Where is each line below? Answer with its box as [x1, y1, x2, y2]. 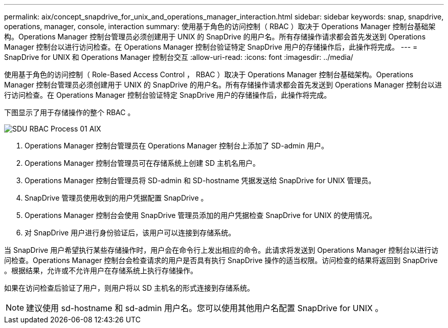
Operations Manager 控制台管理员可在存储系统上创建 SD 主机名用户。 [25, 159, 260, 167]
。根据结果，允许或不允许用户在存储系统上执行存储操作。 [4, 266, 197, 275]
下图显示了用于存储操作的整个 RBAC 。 [4, 108, 135, 117]
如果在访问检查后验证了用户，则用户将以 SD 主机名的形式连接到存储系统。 [4, 283, 254, 292]
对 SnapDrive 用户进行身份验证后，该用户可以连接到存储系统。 [25, 228, 236, 237]
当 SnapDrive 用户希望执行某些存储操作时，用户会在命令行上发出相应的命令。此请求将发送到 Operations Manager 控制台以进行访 [4, 246, 439, 254]
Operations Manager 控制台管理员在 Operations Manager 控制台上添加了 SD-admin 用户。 [25, 141, 328, 150]
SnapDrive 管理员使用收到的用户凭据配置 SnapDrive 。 [25, 193, 208, 202]
